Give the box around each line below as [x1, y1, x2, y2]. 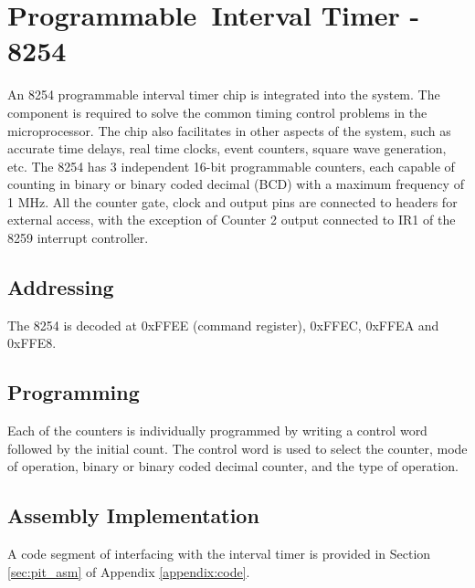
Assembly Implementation [7, 501, 259, 530]
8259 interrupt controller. [7, 228, 149, 247]
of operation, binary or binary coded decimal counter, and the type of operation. [7, 457, 459, 476]
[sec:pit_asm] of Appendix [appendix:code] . [7, 562, 250, 581]
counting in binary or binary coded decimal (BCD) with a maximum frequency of [7, 174, 464, 194]
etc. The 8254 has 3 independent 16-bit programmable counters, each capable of [7, 156, 455, 175]
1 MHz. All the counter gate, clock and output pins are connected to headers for [7, 192, 458, 211]
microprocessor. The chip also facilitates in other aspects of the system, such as [7, 121, 451, 140]
